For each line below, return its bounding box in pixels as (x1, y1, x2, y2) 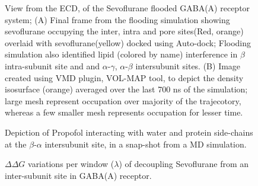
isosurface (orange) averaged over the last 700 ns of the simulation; (5, 83, 248, 95)
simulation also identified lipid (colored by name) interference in (5, 48, 238, 60)
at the (5, 137, 27, 150)
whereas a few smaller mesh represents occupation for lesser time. (5, 106, 243, 118)
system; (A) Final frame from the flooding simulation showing (5, 13, 230, 25)
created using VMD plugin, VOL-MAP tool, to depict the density (5, 71, 244, 84)
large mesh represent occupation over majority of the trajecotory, (5, 94, 241, 107)
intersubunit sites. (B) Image (135, 59, 241, 72)
